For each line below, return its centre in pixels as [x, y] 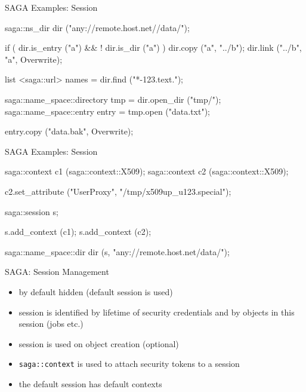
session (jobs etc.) [51, 324]
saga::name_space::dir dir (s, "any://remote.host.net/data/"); [117, 251]
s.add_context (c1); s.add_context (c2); [78, 232]
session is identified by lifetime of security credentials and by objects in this [157, 312]
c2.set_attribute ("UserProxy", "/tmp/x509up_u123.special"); [118, 191]
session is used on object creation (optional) [99, 343]
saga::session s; [32, 211]
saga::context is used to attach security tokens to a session [129, 364]
